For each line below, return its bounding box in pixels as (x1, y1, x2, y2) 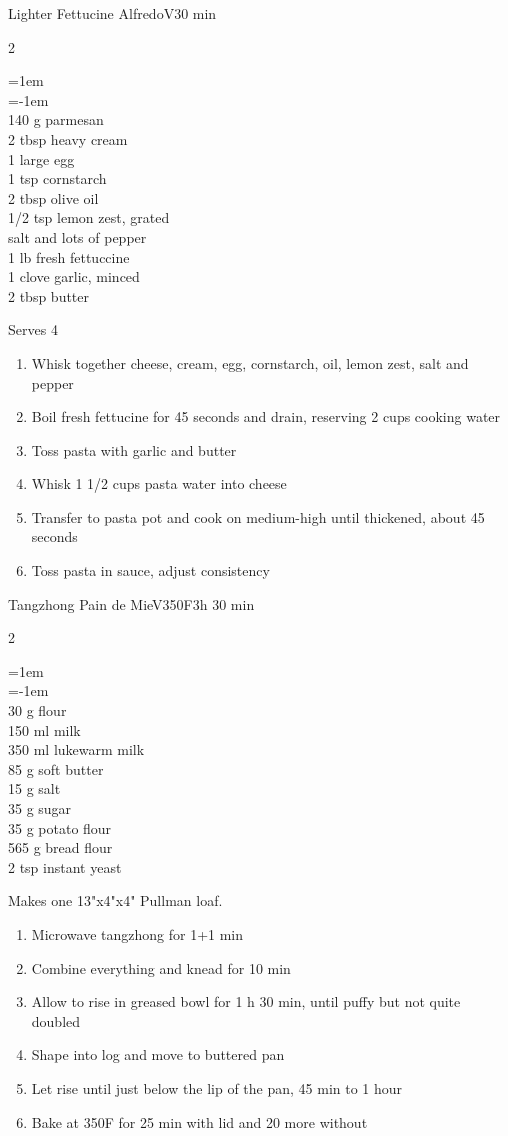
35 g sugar (8, 798, 72, 818)
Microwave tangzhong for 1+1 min (31, 923, 244, 944)
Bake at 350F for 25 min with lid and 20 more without (31, 1111, 368, 1132)
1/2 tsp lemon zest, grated (8, 207, 170, 228)
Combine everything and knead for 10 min (31, 957, 291, 978)
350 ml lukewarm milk (8, 739, 145, 760)
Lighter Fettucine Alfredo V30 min (8, 3, 217, 23)
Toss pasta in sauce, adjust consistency (31, 560, 270, 581)
